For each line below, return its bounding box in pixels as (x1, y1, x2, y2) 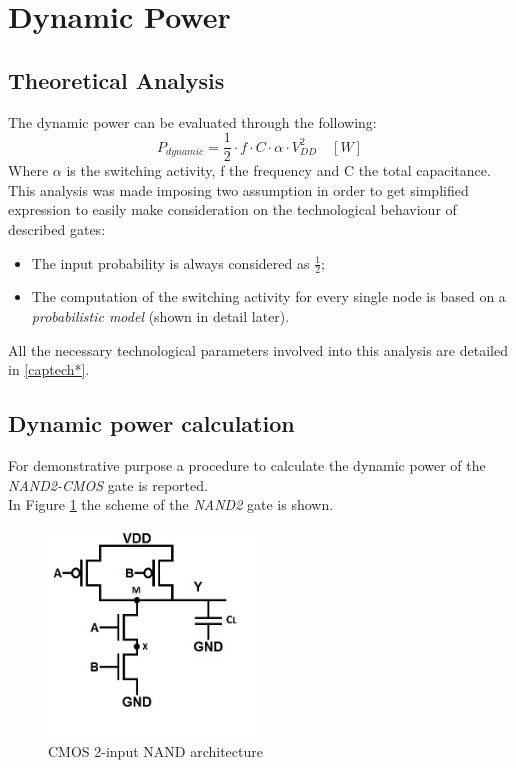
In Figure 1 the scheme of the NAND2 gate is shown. (8, 494, 334, 515)
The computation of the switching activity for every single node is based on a (31, 286, 506, 307)
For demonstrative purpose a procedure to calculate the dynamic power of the (8, 455, 486, 476)
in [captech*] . (8, 359, 90, 380)
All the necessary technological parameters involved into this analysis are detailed (8, 339, 508, 360)
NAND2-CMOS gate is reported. (8, 474, 208, 495)
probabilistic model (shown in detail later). (31, 306, 290, 327)
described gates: (8, 219, 106, 240)
